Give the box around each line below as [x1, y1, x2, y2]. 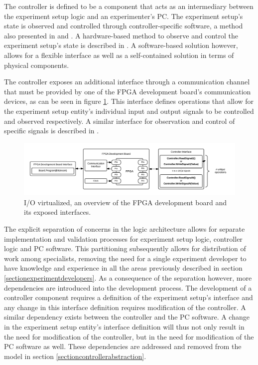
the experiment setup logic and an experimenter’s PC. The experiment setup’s [4, 10, 243, 21]
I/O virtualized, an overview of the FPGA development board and [24, 197, 227, 207]
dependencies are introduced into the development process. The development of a [4, 282, 252, 293]
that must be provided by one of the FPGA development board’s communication [4, 86, 251, 96]
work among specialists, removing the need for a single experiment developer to [4, 253, 247, 263]
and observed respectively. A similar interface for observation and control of [4, 115, 235, 126]
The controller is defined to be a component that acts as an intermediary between [4, 1, 254, 11]
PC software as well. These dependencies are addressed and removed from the [4, 341, 242, 352]
